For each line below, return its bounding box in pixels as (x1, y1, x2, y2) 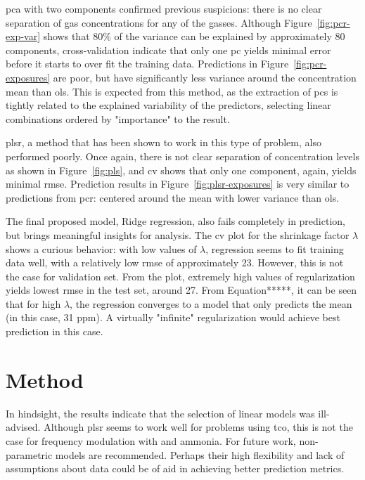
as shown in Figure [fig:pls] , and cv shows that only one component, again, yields (6, 162, 357, 177)
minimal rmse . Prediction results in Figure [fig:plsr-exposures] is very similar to (6, 176, 350, 191)
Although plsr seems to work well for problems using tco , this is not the (44, 420, 353, 434)
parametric (6, 447, 53, 462)
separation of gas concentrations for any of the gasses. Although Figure (6, 15, 312, 30)
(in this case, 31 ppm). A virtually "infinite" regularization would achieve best (6, 310, 340, 325)
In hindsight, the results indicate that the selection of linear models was (6, 406, 315, 420)
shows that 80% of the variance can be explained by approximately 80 (43, 29, 345, 44)
